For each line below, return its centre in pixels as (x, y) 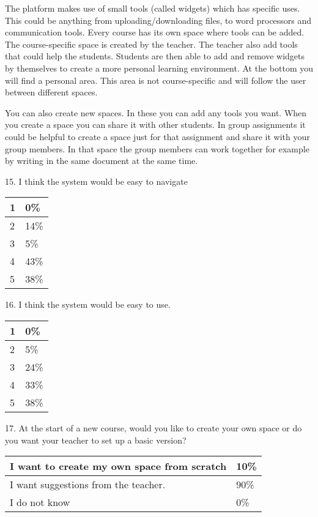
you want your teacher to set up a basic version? (96, 440)
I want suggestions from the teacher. (88, 485)
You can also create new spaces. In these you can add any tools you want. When (156, 112)
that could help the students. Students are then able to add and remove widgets (155, 56)
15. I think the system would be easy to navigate (96, 181)
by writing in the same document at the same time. (102, 161)
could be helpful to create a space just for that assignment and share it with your (157, 136)
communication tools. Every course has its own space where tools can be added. (155, 32)
